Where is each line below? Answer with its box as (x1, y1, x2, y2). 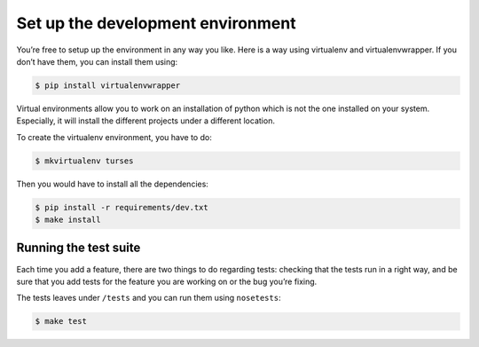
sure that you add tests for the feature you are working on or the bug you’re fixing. (16, 276, 318, 287)
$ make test (35, 316, 88, 327)
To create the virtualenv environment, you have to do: (16, 131, 212, 142)
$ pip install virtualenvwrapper (35, 80, 181, 91)
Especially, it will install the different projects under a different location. (16, 115, 275, 126)
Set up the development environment (16, 13, 296, 33)
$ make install (35, 215, 101, 225)
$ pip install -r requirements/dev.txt (35, 202, 208, 212)
